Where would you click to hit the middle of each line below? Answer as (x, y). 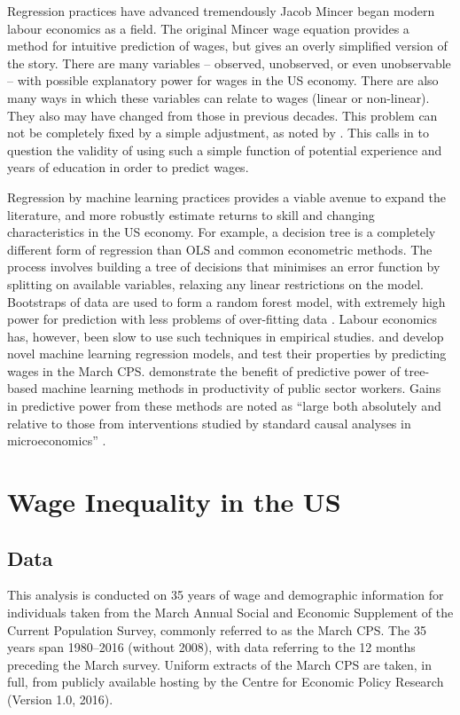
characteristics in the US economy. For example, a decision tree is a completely (222, 232)
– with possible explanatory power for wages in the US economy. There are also (223, 80)
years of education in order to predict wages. (128, 167)
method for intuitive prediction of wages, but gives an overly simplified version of (227, 46)
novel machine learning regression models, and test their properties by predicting (227, 354)
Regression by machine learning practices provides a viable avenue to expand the (226, 196)
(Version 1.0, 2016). (60, 699)
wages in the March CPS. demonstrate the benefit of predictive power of (204, 370)
